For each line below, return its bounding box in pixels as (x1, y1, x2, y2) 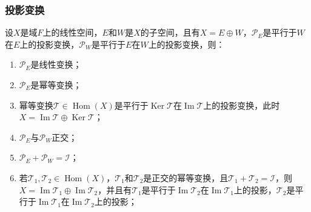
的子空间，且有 (140, 26, 200, 39)
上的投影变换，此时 (203, 98, 280, 111)
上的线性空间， (42, 26, 102, 39)
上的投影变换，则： (148, 37, 225, 50)
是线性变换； (30, 58, 82, 71)
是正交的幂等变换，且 (143, 171, 229, 184)
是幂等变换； (30, 79, 82, 91)
